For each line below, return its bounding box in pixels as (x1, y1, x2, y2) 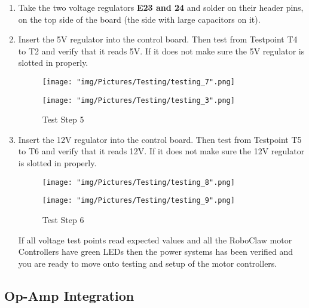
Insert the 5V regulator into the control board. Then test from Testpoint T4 (18, 33, 298, 45)
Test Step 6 (42, 213, 84, 225)
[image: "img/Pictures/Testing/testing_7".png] (42, 77, 235, 86)
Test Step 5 (42, 113, 84, 126)
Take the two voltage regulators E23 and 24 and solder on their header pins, (18, 1, 304, 13)
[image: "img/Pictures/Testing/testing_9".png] (42, 196, 235, 205)
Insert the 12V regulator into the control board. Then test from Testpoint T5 (18, 133, 302, 145)
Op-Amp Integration (4, 286, 134, 304)
